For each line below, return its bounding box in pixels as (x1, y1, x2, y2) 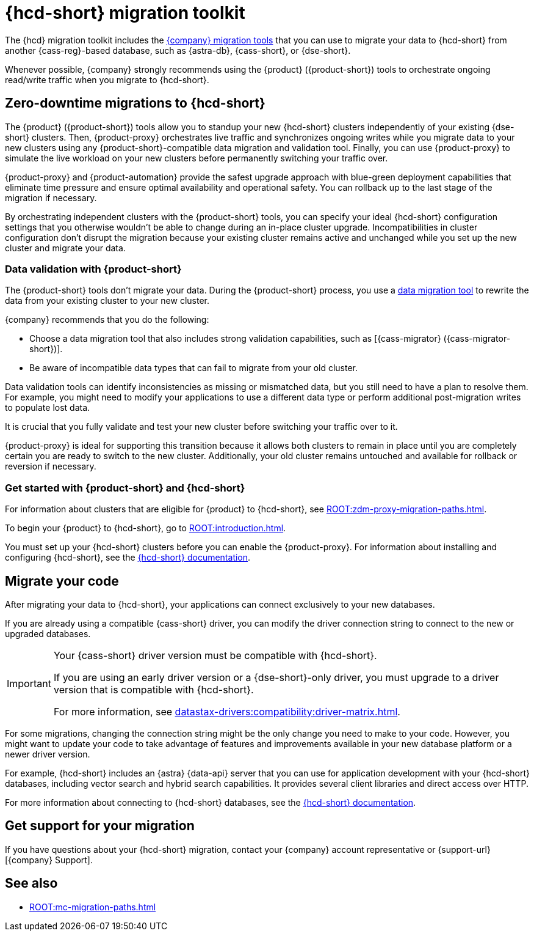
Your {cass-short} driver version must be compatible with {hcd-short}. (53, 649, 377, 661)
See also (5, 875, 58, 891)
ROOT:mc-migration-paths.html (29, 901, 156, 912)
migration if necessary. (5, 192, 97, 203)
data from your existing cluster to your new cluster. (5, 295, 209, 306)
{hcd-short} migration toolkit (5, 2, 245, 23)
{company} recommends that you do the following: (5, 314, 209, 325)
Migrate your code (5, 573, 119, 589)
